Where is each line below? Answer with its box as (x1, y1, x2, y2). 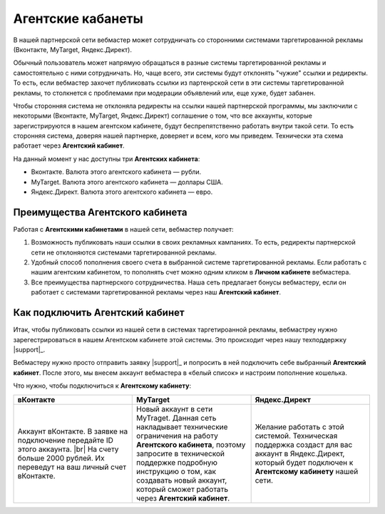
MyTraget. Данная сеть (136, 413, 217, 423)
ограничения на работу (136, 431, 219, 441)
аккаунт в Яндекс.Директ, (255, 448, 345, 458)
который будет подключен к (255, 457, 354, 467)
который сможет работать (136, 484, 228, 494)
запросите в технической (136, 448, 225, 458)
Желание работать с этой (255, 421, 345, 431)
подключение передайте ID (17, 435, 113, 445)
